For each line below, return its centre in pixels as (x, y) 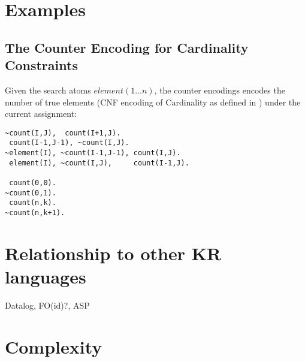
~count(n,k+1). (35, 213)
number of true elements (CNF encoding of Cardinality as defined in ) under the (153, 102)
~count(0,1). (31, 193)
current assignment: (41, 114)
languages (46, 277)
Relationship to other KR (113, 253)
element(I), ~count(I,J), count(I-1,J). (99, 163)
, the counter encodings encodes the (220, 90)
